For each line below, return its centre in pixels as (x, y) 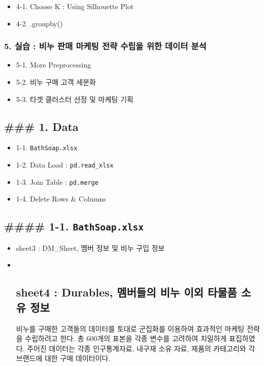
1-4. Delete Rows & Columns (61, 199)
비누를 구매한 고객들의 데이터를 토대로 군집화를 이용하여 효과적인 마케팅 (130, 328)
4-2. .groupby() (39, 23)
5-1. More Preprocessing (54, 65)
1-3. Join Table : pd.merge (57, 181)
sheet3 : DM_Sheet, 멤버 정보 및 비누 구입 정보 (90, 247)
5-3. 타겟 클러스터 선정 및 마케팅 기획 (75, 99)
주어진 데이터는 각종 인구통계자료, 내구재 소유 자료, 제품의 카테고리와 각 (141, 348)
